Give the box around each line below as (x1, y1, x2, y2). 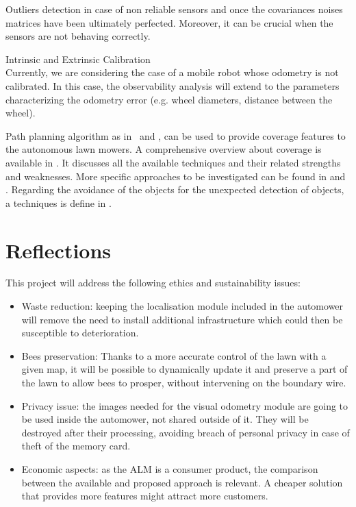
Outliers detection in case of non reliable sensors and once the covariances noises (5, 2, 343, 16)
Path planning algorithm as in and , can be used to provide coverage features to (5, 128, 346, 143)
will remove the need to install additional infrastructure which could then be (21, 312, 343, 326)
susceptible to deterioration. (21, 325, 139, 340)
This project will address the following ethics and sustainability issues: (5, 275, 301, 290)
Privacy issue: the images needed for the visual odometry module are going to (21, 398, 348, 412)
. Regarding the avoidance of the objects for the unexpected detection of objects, (5, 182, 344, 197)
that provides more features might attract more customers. (21, 489, 268, 503)
